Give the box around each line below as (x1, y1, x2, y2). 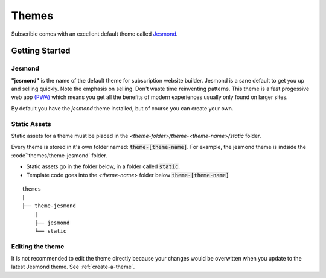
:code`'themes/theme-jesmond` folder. (11, 151, 108, 159)
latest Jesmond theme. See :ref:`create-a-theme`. (11, 263, 135, 271)
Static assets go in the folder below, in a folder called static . (26, 163, 181, 170)
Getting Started (11, 46, 71, 56)
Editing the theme (11, 242, 65, 250)
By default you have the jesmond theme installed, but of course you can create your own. (11, 104, 234, 112)
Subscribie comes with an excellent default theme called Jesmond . (11, 30, 178, 37)
